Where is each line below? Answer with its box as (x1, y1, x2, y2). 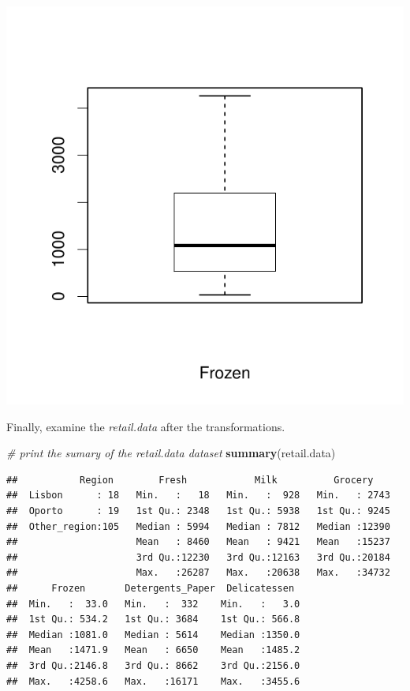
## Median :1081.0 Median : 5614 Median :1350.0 (6, 629, 300, 640)
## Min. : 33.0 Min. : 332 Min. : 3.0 (6, 598, 300, 610)
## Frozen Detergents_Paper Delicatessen (6, 582, 295, 594)
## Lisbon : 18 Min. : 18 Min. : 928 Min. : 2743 (6, 490, 390, 501)
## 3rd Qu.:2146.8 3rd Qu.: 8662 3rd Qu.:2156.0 (6, 659, 300, 671)
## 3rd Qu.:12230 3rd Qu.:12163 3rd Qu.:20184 (6, 551, 390, 563)
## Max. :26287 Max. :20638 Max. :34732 (6, 567, 390, 579)
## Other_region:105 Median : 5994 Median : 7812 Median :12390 (6, 520, 390, 532)
